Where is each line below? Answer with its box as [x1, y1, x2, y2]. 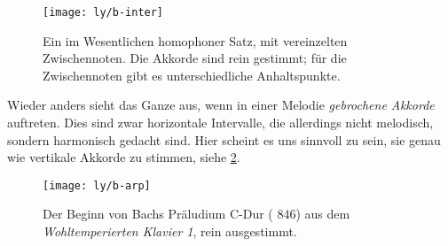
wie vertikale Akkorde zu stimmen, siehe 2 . [7, 148, 240, 166]
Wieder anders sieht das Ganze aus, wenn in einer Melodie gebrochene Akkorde [7, 96, 435, 114]
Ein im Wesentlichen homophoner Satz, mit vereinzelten [43, 31, 348, 50]
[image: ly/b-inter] [43, 6, 164, 19]
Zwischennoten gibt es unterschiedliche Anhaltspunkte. [43, 65, 341, 84]
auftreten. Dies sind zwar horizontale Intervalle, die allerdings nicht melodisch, [7, 113, 434, 132]
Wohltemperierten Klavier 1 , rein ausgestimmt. [43, 222, 297, 241]
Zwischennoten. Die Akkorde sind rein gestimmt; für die [43, 49, 347, 67]
